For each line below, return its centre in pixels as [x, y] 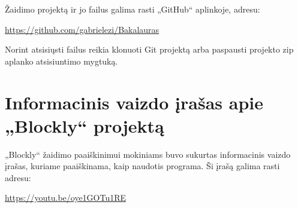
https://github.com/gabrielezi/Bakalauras [82, 29]
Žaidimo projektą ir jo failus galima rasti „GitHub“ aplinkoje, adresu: [133, 9]
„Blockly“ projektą [85, 125]
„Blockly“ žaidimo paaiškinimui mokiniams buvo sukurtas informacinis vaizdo [148, 154]
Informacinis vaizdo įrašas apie [134, 102]
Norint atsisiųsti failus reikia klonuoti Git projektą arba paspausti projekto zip [149, 49]
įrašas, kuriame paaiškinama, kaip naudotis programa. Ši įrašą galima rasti [142, 166]
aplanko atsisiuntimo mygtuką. [61, 61]
